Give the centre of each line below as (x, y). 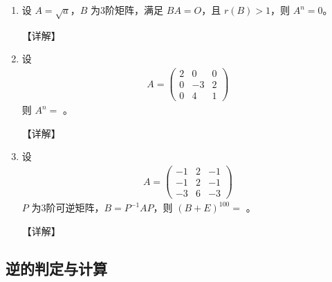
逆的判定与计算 (56, 268)
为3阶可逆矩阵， (68, 208)
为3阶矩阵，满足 (127, 10)
